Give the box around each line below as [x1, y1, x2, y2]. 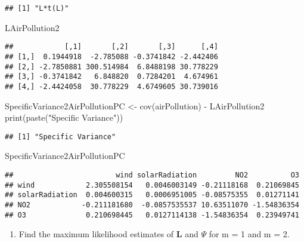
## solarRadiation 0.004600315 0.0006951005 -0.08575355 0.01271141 [5, 191, 299, 200]
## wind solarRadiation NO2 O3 [5, 170, 299, 179]
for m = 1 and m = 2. [209, 228, 290, 240]
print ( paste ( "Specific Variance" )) [5, 111, 123, 124]
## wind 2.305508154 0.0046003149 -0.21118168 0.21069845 [5, 180, 299, 189]
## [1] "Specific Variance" [5, 132, 116, 141]
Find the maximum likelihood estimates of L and [18, 228, 198, 240]
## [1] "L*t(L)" [5, 4, 69, 13]
